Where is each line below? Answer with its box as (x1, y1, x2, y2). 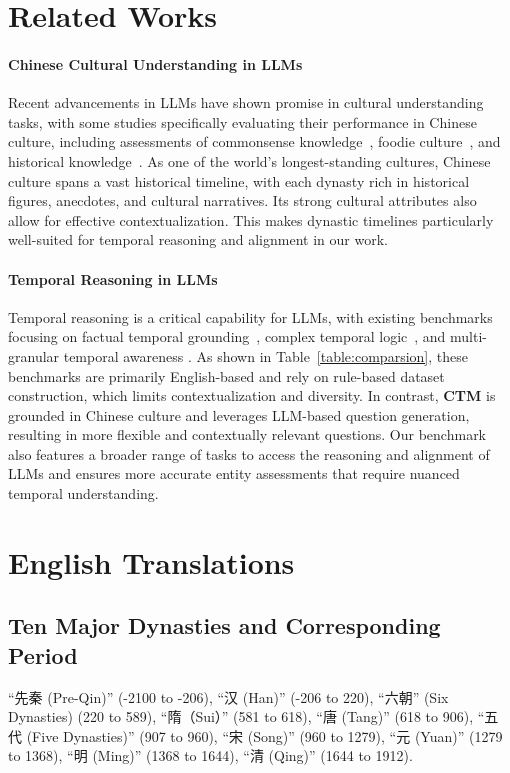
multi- (450, 326, 487, 347)
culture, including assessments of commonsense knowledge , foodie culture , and (8, 131, 501, 152)
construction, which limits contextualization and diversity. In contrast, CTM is (8, 385, 496, 406)
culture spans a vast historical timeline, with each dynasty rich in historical (8, 170, 470, 191)
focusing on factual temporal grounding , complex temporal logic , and (8, 326, 446, 347)
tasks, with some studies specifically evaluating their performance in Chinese (8, 111, 477, 132)
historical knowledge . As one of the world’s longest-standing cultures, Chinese (8, 150, 491, 171)
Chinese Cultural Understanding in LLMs (8, 53, 303, 74)
